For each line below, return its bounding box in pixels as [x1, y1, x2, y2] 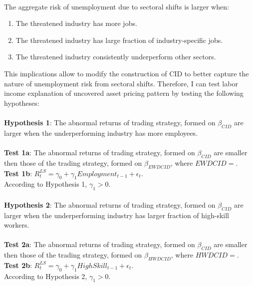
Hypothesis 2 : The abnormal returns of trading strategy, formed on [4, 199, 216, 210]
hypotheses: [4, 97, 39, 108]
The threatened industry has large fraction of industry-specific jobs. [15, 34, 223, 45]
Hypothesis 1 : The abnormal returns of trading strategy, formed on [4, 117, 216, 127]
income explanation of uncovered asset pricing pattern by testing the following [4, 88, 244, 98]
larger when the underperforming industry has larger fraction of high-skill [4, 210, 229, 220]
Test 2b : [4, 260, 32, 270]
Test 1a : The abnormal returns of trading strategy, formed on [4, 147, 195, 157]
